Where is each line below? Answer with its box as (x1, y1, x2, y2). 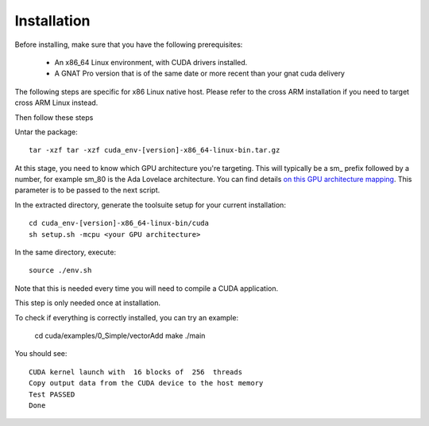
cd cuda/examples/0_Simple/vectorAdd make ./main (34, 331, 206, 340)
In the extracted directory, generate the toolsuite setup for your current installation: (14, 199, 286, 210)
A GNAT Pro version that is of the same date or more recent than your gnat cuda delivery (54, 68, 346, 79)
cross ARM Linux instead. (14, 98, 99, 107)
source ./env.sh (29, 266, 92, 275)
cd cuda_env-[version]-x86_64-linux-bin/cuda (29, 219, 210, 228)
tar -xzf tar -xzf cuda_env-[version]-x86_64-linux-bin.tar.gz (29, 145, 280, 155)
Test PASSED (29, 389, 75, 399)
